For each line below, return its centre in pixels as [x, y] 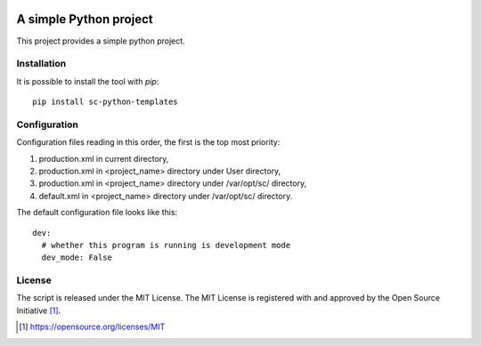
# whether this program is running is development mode [166, 245]
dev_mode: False [77, 257]
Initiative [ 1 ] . [39, 310]
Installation [41, 64]
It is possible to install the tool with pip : [88, 81]
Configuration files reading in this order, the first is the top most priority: [148, 142]
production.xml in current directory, [104, 158]
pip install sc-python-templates [105, 102]
